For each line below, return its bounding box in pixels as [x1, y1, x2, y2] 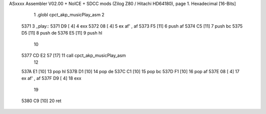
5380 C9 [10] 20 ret [21, 98, 62, 104]
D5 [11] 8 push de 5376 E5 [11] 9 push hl [21, 30, 102, 36]
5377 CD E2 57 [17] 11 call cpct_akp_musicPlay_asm [21, 52, 126, 58]
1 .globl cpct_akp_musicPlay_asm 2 [33, 12, 104, 18]
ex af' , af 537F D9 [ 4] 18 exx [21, 76, 81, 81]
